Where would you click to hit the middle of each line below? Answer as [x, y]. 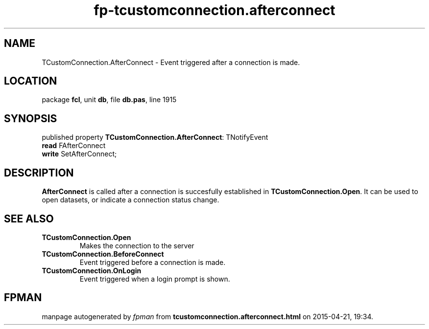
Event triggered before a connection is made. [153, 262]
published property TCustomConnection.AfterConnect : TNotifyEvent [155, 137]
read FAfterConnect [74, 146]
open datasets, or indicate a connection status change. [131, 200]
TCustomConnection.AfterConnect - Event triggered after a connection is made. [171, 62]
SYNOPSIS [31, 118]
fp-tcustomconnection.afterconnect [214, 10]
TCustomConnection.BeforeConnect [103, 254]
